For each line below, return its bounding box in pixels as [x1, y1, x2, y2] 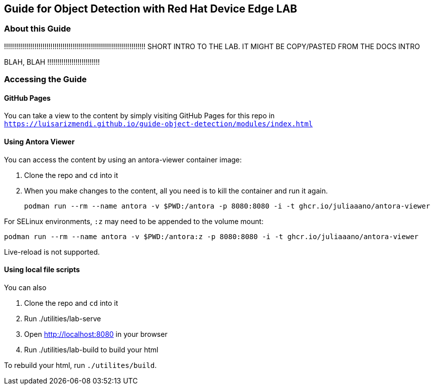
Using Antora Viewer [4, 137, 75, 146]
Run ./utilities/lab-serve [24, 314, 101, 323]
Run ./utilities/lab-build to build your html [24, 345, 159, 354]
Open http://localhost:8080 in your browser [24, 329, 168, 338]
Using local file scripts [4, 265, 80, 274]
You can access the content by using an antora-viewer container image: [4, 155, 242, 164]
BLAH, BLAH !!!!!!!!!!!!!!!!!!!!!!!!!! [4, 57, 100, 66]
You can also [4, 283, 47, 292]
